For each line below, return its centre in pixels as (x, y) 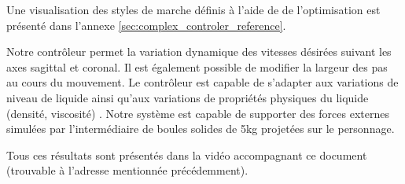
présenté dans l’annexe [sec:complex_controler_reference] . (146, 25)
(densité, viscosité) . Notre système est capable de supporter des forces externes (198, 113)
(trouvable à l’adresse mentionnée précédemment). (127, 170)
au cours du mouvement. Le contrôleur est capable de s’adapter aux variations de (202, 82)
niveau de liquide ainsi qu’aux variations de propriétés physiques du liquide (188, 97)
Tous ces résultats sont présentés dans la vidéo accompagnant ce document (187, 155)
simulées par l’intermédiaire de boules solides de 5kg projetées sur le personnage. (201, 129)
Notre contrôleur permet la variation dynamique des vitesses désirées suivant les (199, 52)
